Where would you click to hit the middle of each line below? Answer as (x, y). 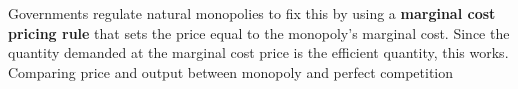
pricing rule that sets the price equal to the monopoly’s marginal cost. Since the (259, 32)
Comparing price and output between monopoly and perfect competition (231, 71)
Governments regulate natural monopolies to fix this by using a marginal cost (252, 13)
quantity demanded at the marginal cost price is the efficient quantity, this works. (258, 52)
